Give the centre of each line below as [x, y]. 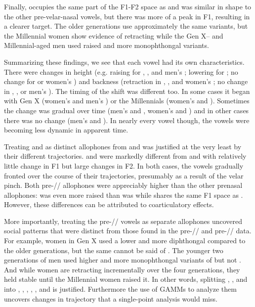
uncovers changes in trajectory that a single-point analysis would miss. [111, 298]
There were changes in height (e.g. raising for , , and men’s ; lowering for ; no [121, 71]
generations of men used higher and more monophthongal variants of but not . [123, 260]
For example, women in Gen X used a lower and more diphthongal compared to [125, 241]
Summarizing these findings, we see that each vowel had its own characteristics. [124, 62]
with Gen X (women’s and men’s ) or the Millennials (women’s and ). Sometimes [127, 101]
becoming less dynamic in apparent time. [66, 130]
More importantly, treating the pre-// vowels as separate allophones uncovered [123, 221]
